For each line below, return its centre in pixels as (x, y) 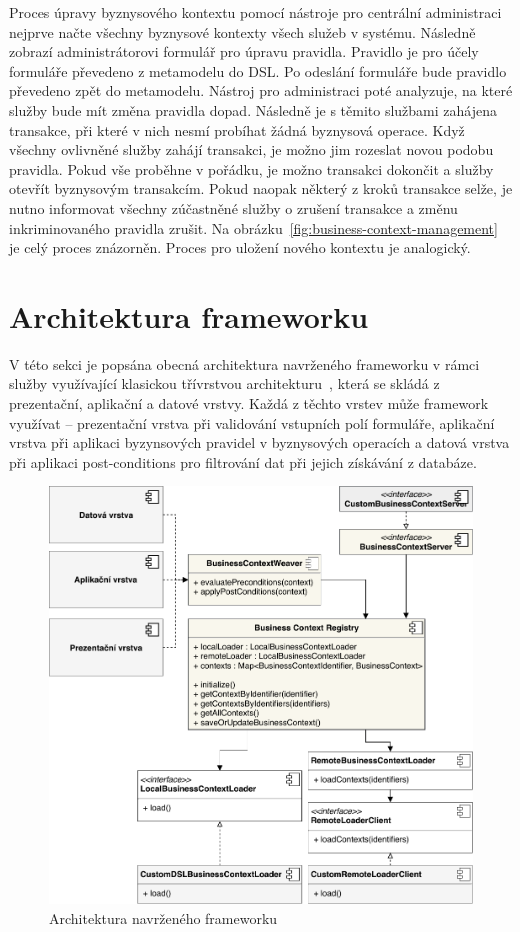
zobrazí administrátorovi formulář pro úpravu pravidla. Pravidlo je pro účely (244, 51)
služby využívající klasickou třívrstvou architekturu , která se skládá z (224, 383)
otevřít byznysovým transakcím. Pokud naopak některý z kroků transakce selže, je (261, 188)
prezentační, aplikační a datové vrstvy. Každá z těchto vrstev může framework (249, 403)
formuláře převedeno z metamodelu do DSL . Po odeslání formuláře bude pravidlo (258, 70)
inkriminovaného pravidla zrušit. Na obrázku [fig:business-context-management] (253, 227)
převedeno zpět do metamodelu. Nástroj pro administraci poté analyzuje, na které (261, 90)
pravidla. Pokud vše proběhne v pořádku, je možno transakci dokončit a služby (251, 168)
